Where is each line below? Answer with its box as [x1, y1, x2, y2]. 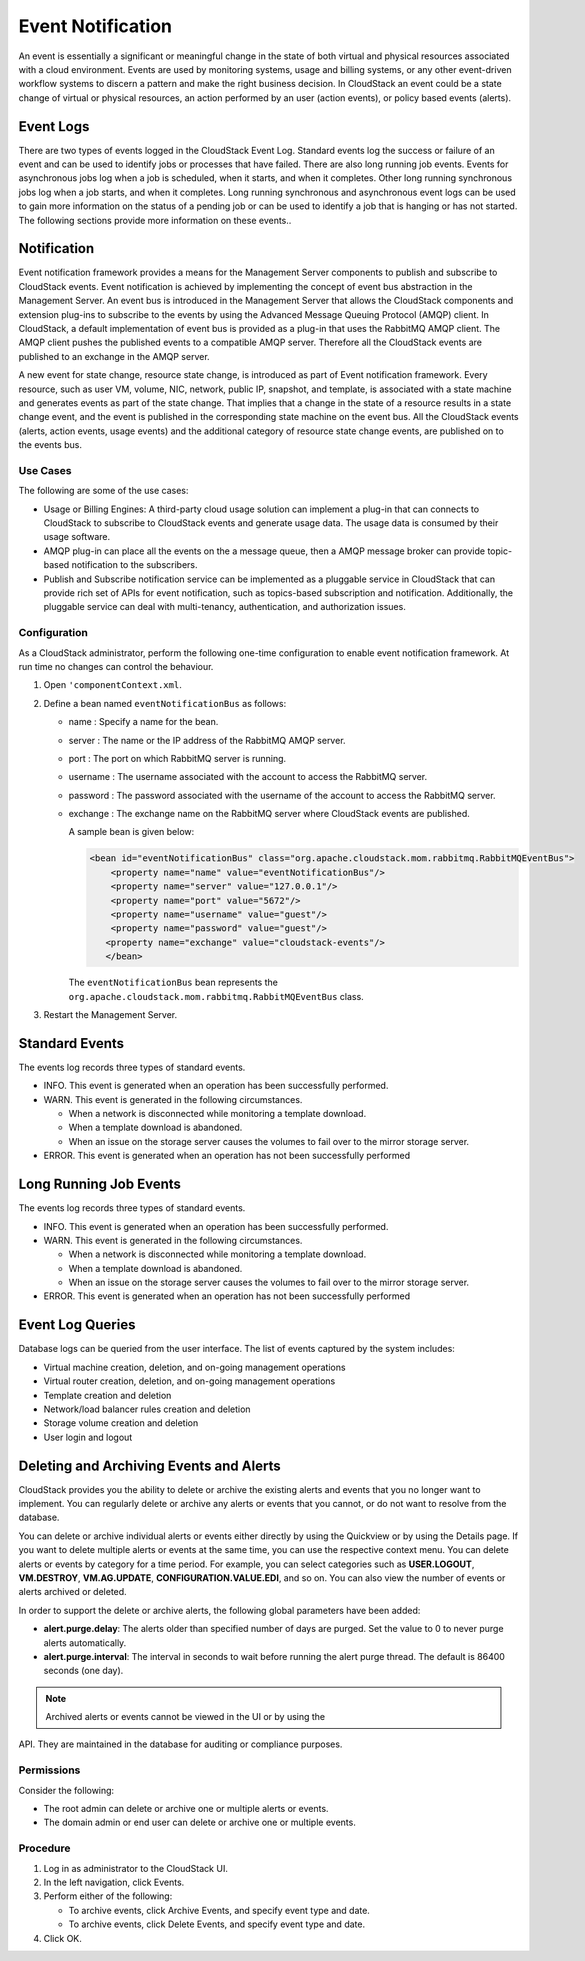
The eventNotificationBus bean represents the [68, 976, 279, 989]
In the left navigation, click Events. [43, 1876, 185, 1888]
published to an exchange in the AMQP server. [18, 350, 210, 362]
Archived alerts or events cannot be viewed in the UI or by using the [45, 1711, 326, 1723]
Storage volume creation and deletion [43, 1417, 199, 1429]
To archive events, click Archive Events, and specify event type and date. [68, 1904, 370, 1916]
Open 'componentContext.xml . [43, 679, 182, 691]
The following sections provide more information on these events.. [18, 214, 292, 226]
